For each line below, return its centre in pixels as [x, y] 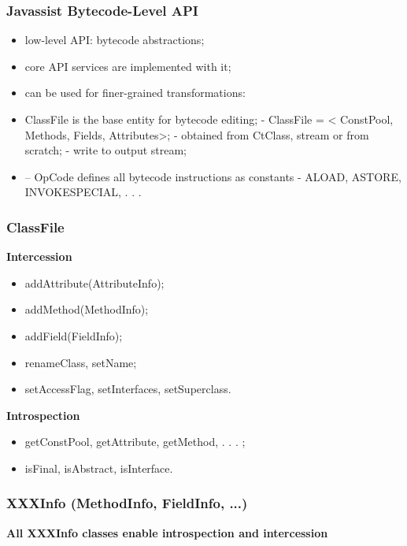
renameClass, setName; [81, 362]
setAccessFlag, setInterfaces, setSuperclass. [128, 389]
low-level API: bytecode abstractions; [115, 40]
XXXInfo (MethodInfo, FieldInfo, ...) [127, 503]
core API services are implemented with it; [128, 66]
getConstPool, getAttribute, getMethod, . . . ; [135, 442]
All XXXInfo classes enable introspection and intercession [167, 532]
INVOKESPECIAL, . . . [83, 192]
